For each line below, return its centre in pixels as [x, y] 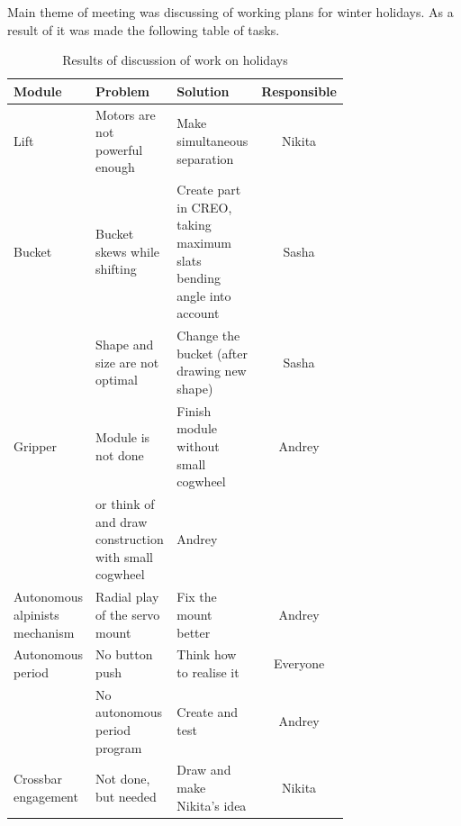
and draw [122, 521]
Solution [203, 91]
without [198, 446]
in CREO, [204, 207]
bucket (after [212, 353]
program [119, 747]
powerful [119, 149]
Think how [207, 654]
